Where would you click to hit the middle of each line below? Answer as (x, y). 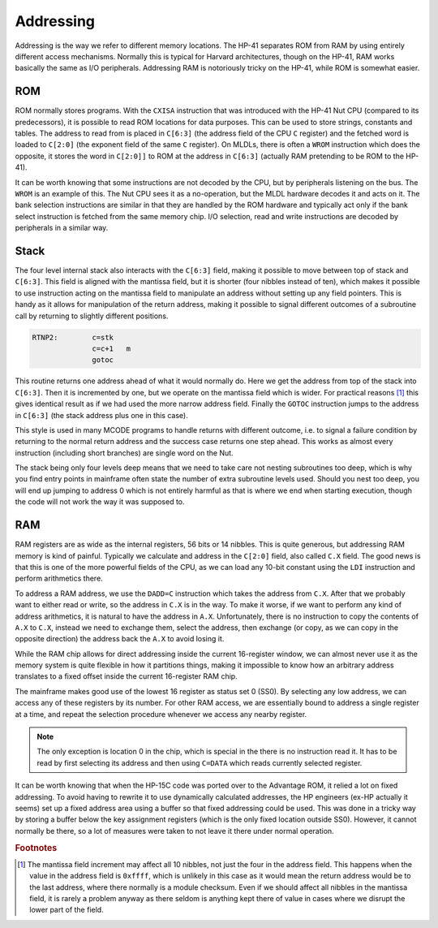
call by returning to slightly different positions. (92, 316)
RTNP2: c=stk (73, 337)
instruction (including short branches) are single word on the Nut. (125, 453)
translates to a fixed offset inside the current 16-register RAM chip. (127, 676)
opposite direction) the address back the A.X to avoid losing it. (120, 639)
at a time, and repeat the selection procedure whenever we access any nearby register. (161, 714)
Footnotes (36, 848)
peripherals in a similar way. (62, 228)
